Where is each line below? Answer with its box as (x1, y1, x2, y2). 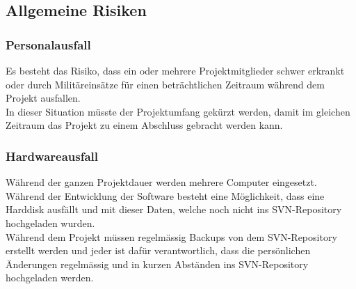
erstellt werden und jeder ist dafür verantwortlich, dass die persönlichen (6, 243, 311, 258)
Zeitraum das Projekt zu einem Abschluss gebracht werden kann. (6, 118, 283, 132)
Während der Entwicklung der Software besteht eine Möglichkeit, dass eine (6, 188, 325, 203)
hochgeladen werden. (6, 270, 94, 285)
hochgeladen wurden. (6, 215, 95, 230)
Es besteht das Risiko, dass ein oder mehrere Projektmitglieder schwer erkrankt (6, 63, 345, 77)
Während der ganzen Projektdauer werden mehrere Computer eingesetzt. (6, 175, 317, 189)
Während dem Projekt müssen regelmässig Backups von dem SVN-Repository (6, 229, 337, 244)
